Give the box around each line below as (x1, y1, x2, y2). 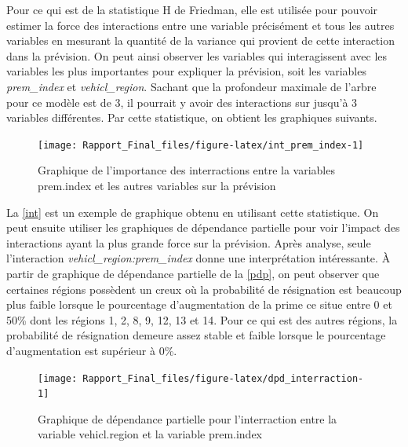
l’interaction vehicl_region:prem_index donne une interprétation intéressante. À (6, 250, 391, 266)
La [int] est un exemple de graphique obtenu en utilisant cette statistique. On (6, 203, 379, 220)
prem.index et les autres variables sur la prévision (38, 178, 276, 193)
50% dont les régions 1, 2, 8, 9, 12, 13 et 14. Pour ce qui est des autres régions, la (6, 311, 398, 328)
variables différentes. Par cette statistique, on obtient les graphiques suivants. (6, 109, 377, 126)
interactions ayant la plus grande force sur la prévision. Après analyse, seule (6, 234, 371, 251)
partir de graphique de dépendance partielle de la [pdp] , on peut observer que (6, 265, 380, 281)
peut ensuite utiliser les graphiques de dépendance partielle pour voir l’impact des (6, 219, 400, 236)
